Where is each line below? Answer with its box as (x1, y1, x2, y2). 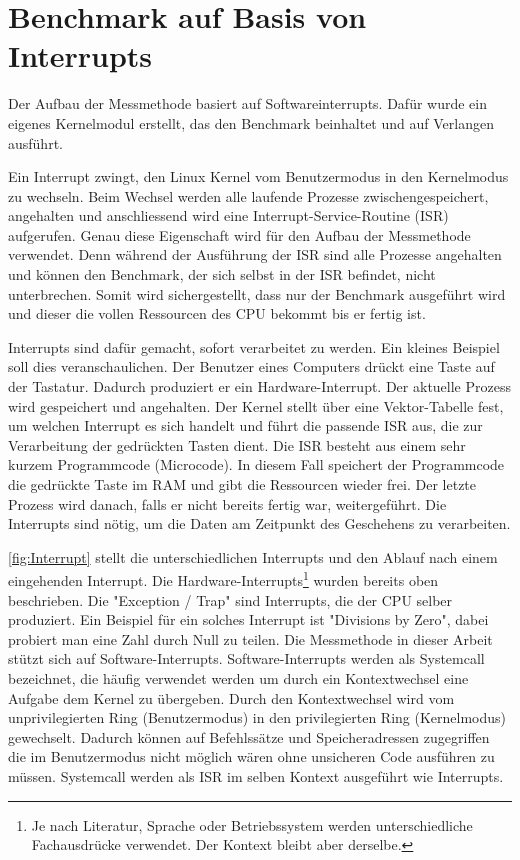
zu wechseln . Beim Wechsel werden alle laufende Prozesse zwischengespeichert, (8, 185, 489, 206)
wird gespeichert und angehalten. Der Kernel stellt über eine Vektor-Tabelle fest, (8, 395, 504, 416)
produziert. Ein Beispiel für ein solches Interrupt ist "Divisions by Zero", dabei (8, 609, 489, 630)
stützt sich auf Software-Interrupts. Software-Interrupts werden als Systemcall (8, 648, 485, 669)
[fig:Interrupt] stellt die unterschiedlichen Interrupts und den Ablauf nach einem (8, 546, 498, 567)
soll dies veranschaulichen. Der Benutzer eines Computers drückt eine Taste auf (8, 356, 495, 377)
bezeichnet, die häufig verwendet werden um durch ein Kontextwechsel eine (8, 668, 469, 688)
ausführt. (8, 132, 63, 153)
